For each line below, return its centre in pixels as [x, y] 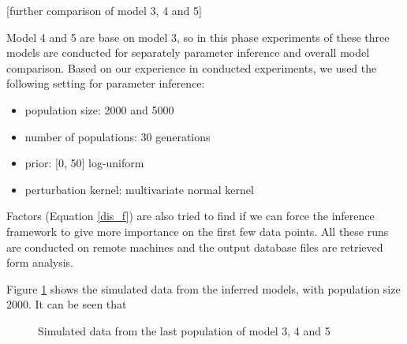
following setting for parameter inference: [106, 83]
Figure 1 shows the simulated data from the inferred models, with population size [203, 288]
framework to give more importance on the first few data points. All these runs [198, 231]
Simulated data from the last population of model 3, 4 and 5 [184, 330]
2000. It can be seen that [67, 304]
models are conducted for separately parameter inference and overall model [188, 52]
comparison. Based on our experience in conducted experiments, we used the [192, 67]
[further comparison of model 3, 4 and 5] [104, 10]
